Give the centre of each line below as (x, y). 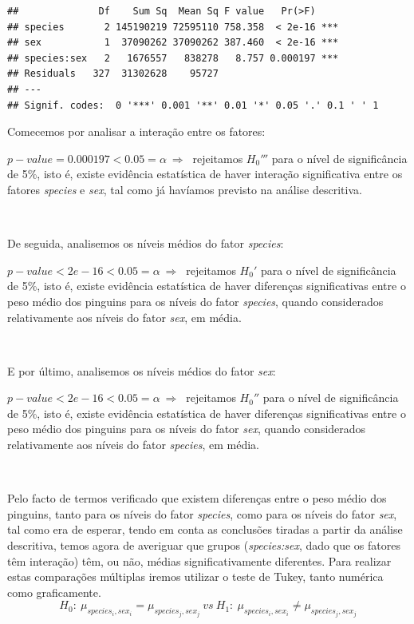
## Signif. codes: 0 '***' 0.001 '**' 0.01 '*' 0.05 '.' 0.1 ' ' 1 (193, 105)
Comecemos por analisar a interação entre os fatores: (136, 131)
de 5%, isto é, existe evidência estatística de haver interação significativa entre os (205, 174)
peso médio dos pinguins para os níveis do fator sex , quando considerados (187, 429)
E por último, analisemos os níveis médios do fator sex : (142, 370)
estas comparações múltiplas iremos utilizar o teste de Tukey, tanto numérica (195, 576)
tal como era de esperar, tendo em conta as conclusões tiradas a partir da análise (205, 529)
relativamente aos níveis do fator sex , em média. (124, 317)
